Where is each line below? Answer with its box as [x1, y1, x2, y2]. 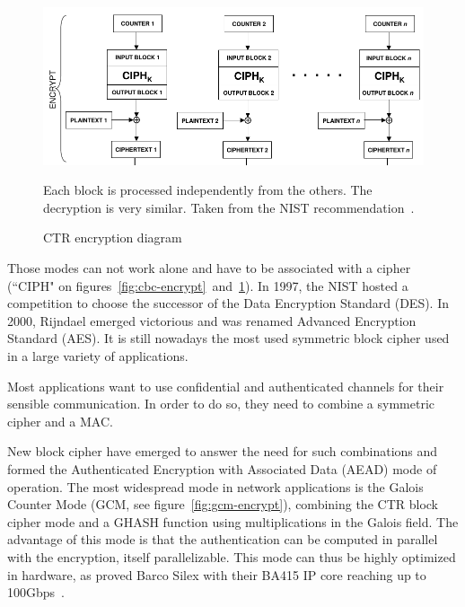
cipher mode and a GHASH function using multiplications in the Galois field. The [7, 512, 459, 531]
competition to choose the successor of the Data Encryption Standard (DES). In [7, 294, 450, 312]
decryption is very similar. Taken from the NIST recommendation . [43, 198, 415, 216]
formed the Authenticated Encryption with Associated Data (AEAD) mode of [7, 460, 437, 479]
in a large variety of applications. [7, 347, 189, 365]
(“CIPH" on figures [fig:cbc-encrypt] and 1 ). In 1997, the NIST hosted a [7, 276, 408, 295]
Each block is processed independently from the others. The [43, 180, 373, 199]
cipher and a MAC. [7, 411, 113, 430]
